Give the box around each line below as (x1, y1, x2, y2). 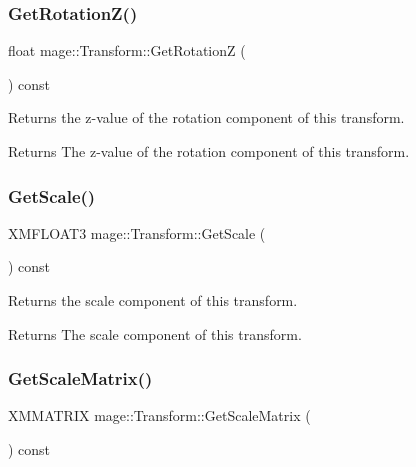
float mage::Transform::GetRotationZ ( (8, 40, 246, 61)
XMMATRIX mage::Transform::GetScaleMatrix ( (8, 405, 311, 426)
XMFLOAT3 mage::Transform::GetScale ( (8, 222, 266, 243)
